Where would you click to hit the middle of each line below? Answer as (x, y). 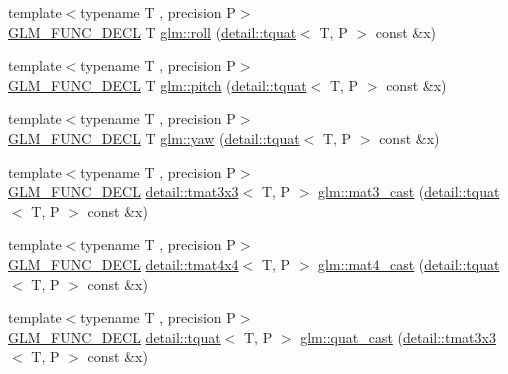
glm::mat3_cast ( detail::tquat (409, 191)
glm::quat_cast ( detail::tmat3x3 (398, 336)
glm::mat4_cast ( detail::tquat (409, 263)
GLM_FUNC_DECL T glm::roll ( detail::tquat (152, 31)
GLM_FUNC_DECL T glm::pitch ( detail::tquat (157, 84)
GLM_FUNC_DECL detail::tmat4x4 (123, 263)
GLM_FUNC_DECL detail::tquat (114, 336)
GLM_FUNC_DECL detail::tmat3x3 (123, 191)
